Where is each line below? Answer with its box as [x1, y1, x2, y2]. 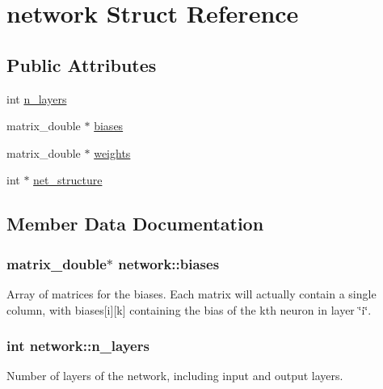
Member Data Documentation [6, 211, 264, 236]
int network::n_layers [6, 336, 149, 356]
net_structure [33, 171, 103, 188]
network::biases [118, 253, 220, 273]
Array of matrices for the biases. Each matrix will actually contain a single [6, 285, 377, 302]
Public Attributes [6, 52, 157, 77]
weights [94, 144, 131, 161]
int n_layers [6, 90, 67, 107]
